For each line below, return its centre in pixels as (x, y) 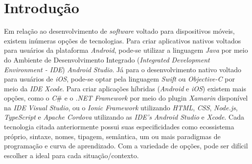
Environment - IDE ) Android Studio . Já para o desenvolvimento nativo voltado (123, 69)
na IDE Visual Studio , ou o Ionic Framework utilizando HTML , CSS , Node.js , (121, 107)
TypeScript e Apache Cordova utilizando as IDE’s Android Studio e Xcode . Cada (124, 117)
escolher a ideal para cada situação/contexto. (71, 155)
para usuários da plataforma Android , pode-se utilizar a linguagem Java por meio (126, 50)
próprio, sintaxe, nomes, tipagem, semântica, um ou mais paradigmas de (112, 136)
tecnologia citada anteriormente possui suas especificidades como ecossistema (119, 127)
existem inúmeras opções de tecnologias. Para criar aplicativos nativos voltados (123, 40)
